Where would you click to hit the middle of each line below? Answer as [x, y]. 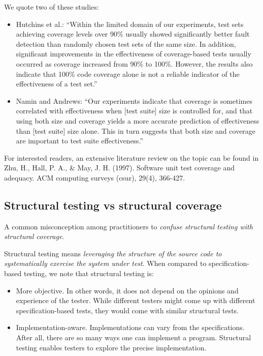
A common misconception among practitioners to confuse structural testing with [128, 226]
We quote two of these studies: [52, 7]
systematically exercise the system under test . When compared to [105, 263]
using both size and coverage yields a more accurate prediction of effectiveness [138, 120]
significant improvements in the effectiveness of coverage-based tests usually [134, 54]
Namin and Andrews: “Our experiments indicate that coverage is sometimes [134, 100]
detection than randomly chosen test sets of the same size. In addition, [126, 43]
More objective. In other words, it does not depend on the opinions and [127, 290]
